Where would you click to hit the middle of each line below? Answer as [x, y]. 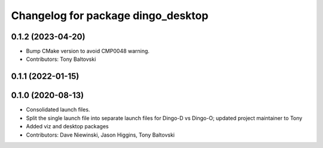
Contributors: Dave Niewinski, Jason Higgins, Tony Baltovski [100, 135]
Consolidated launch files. [58, 110]
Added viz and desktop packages [67, 127]
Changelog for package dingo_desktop [110, 16]
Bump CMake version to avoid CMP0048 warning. [88, 51]
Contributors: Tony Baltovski [61, 59]
